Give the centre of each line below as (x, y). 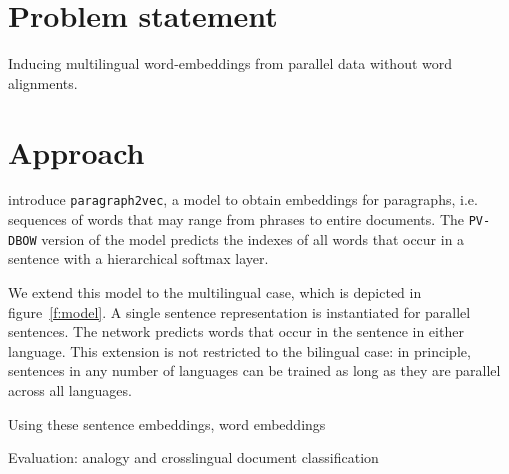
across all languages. (70, 389)
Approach (76, 151)
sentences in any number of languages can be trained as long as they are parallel (254, 370)
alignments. (43, 82)
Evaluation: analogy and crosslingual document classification (193, 457)
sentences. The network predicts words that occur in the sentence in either (236, 331)
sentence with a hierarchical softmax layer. (138, 258)
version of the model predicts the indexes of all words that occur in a (253, 238)
